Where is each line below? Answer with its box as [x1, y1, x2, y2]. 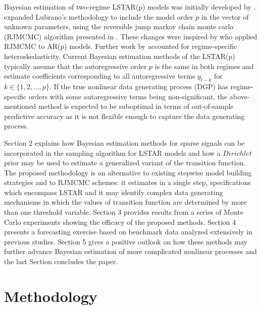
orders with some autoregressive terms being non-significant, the [28, 91, 228, 101]
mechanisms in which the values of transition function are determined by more [4, 197, 247, 207]
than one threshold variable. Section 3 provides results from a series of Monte [4, 207, 243, 217]
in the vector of [201, 11, 249, 22]
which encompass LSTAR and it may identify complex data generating [4, 187, 223, 197]
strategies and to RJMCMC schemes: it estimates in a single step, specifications [4, 177, 251, 188]
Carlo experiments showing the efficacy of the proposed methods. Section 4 [4, 216, 236, 227]
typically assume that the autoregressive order [4, 60, 147, 71]
